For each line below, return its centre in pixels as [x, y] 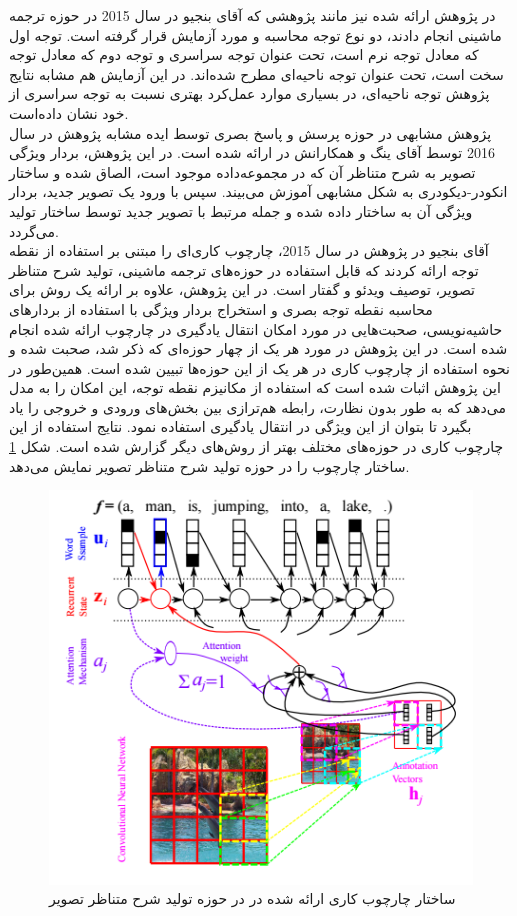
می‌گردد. [34, 230]
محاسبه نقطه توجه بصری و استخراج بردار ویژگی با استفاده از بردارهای [221, 308]
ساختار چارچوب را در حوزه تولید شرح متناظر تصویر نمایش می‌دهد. [209, 465]
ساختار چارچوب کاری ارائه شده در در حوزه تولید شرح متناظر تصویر [252, 898]
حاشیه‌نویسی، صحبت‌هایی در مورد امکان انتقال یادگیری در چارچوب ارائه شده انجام [256, 328]
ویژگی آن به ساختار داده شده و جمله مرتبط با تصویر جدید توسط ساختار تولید [241, 210]
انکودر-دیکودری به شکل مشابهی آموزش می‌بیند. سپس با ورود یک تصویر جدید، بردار [258, 191]
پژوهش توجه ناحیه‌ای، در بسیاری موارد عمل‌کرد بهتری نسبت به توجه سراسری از [249, 93]
